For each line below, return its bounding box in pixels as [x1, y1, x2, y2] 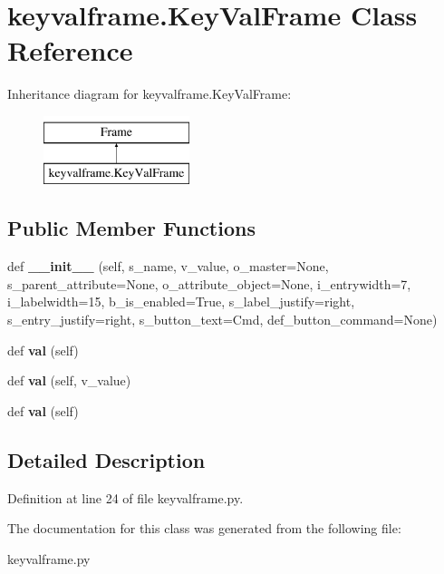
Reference [7, 32, 133, 69]
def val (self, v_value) [7, 371, 131, 390]
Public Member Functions [7, 214, 256, 242]
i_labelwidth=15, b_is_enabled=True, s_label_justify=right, [7, 292, 355, 311]
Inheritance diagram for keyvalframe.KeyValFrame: [7, 84, 292, 103]
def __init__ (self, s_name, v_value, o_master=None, [7, 257, 329, 276]
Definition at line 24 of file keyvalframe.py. [7, 488, 244, 507]
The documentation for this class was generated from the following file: [7, 519, 401, 538]
